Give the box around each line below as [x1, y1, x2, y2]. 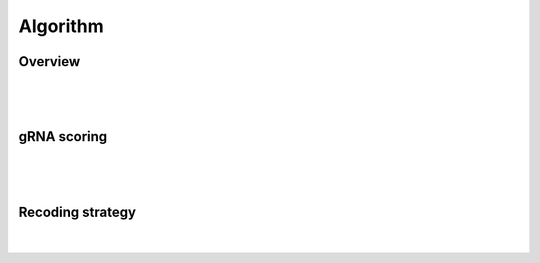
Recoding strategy [18, 203, 137, 220]
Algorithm [18, 15, 104, 37]
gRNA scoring [18, 128, 108, 145]
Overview [18, 53, 81, 70]
